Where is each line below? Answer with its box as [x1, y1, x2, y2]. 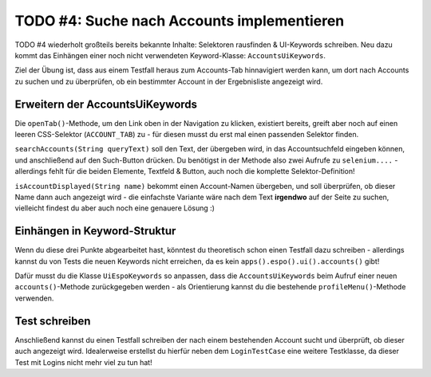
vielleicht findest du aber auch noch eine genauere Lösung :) [14, 203, 215, 213]
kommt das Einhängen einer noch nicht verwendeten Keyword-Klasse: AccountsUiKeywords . [14, 50, 326, 60]
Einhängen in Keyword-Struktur [14, 224, 176, 238]
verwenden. [14, 293, 54, 303]
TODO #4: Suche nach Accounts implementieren [14, 12, 345, 29]
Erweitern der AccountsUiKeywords [14, 97, 198, 111]
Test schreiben [14, 314, 91, 328]
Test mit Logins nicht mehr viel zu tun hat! [14, 357, 152, 367]
